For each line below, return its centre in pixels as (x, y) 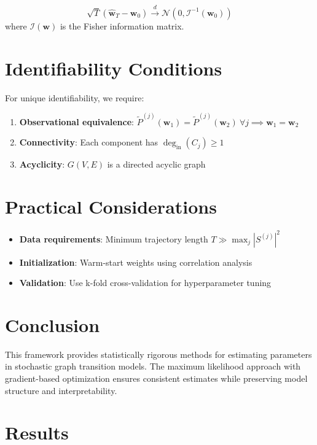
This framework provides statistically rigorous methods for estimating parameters (158, 354)
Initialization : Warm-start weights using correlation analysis (136, 262)
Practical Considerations (111, 207)
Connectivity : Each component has (89, 142)
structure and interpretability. (61, 390)
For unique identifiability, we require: (75, 97)
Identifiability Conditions (114, 68)
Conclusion (53, 324)
